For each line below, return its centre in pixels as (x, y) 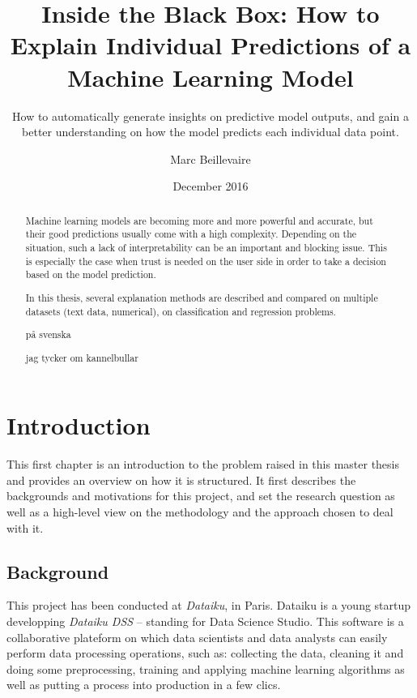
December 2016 (211, 186)
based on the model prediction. (91, 274)
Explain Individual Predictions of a (211, 45)
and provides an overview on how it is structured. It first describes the (181, 480)
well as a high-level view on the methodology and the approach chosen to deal (200, 511)
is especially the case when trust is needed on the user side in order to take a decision (206, 261)
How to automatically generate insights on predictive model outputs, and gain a (211, 116)
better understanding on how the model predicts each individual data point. (211, 132)
